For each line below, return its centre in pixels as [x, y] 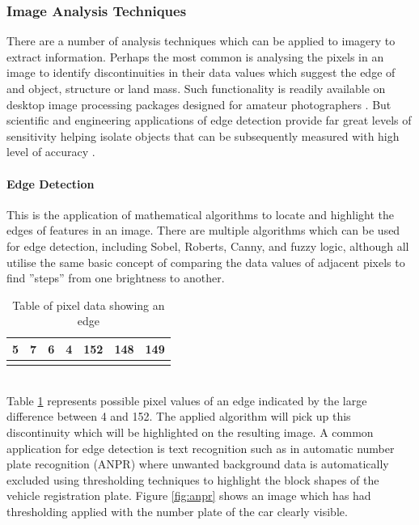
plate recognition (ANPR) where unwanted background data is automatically [198, 464]
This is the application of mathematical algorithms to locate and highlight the [201, 214]
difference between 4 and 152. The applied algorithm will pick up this [179, 416]
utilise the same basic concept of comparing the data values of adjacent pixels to [206, 262]
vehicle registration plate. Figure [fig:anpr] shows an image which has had [189, 495]
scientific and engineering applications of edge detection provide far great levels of [209, 120]
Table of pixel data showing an [89, 305]
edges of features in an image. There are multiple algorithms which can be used [203, 230]
